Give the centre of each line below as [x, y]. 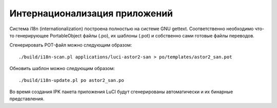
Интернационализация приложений [91, 13]
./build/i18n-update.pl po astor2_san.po [71, 80]
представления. [27, 99]
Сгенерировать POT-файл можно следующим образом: [71, 45]
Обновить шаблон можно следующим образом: [62, 69]
